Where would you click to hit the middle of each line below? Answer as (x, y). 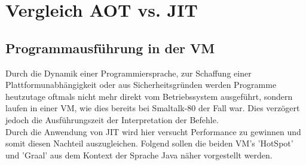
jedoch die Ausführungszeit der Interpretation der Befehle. (112, 119)
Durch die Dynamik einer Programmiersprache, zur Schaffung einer (128, 73)
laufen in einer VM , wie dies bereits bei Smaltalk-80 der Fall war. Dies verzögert (153, 108)
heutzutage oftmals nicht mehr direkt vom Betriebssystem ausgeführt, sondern (149, 96)
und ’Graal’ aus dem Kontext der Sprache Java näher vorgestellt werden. (139, 155)
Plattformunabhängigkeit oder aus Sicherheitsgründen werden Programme (141, 85)
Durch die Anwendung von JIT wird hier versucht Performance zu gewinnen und (153, 131)
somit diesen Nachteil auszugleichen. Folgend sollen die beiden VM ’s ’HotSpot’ (149, 143)
